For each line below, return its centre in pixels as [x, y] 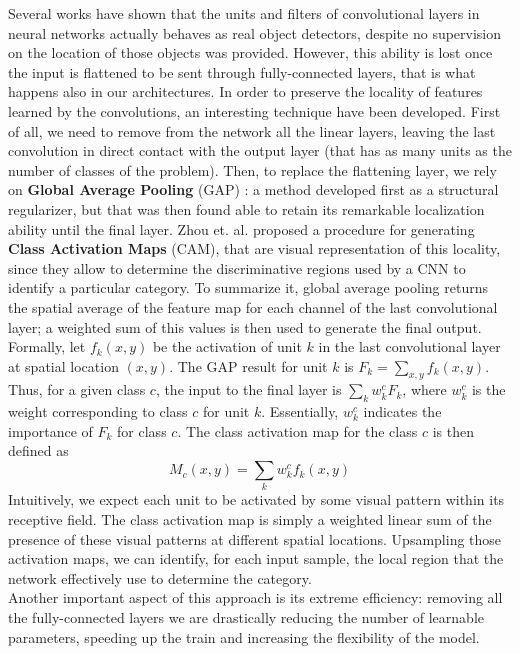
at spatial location [63, 365]
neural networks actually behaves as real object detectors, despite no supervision [255, 32]
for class [142, 430]
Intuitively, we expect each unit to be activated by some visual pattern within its [256, 499]
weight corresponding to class [98, 411]
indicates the [402, 411]
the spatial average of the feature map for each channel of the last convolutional [253, 306]
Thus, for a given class [77, 389]
